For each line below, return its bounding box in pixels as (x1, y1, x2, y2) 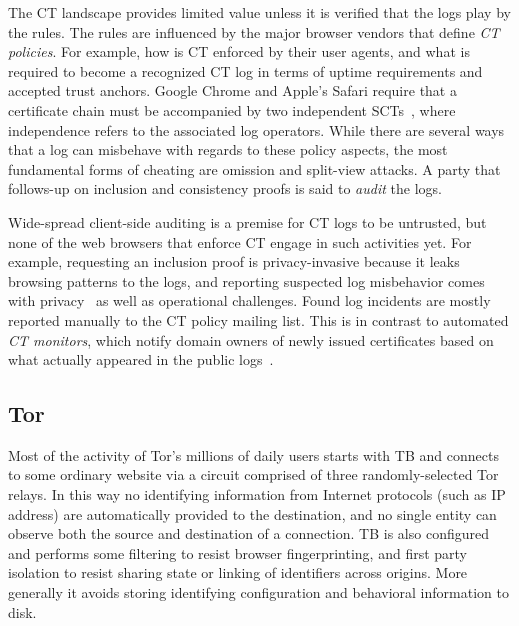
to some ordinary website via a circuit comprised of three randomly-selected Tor (8, 464, 499, 485)
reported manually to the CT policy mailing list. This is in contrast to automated (8, 309, 509, 330)
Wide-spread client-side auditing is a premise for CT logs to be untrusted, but (8, 211, 487, 232)
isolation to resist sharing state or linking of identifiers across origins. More (8, 562, 468, 583)
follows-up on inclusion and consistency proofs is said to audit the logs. (8, 178, 442, 199)
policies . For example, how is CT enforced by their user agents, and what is (8, 41, 470, 62)
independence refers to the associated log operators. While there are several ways (8, 119, 505, 140)
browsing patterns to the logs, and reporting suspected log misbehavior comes (8, 270, 485, 291)
